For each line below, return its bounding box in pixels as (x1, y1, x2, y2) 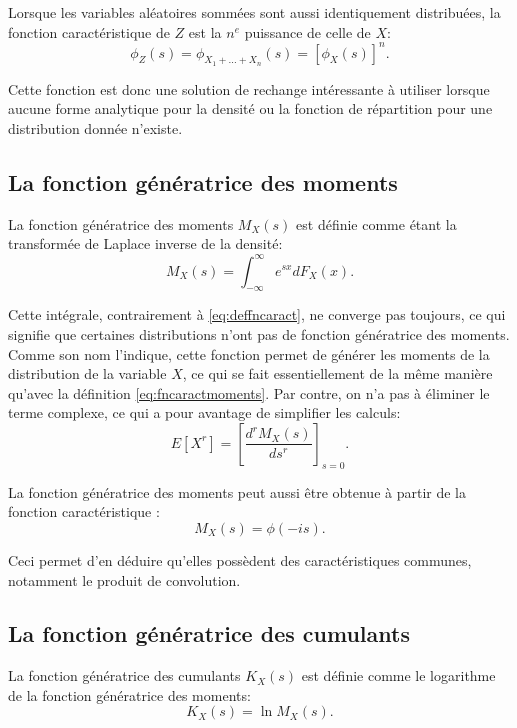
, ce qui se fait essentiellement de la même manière (182, 363, 493, 384)
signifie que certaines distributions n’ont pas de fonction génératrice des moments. (8, 323, 510, 344)
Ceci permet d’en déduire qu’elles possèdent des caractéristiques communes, (8, 549, 472, 570)
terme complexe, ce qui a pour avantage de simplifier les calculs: (8, 402, 401, 423)
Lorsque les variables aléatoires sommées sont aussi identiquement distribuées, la (8, 2, 501, 22)
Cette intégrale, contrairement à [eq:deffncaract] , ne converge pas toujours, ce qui (8, 304, 506, 325)
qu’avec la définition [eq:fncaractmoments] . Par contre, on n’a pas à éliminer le (8, 382, 490, 403)
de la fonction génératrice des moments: (8, 684, 251, 705)
